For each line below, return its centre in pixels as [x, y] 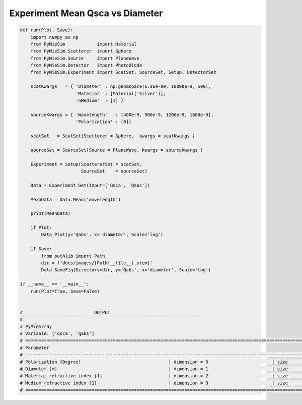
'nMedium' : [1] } [100, 101]
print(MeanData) [50, 214]
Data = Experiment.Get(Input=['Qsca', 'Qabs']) [90, 185]
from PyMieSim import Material [84, 44]
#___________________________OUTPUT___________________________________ [111, 312]
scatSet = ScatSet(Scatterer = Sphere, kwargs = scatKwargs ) [113, 136]
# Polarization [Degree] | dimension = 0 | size [154, 362]
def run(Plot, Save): [47, 30]
